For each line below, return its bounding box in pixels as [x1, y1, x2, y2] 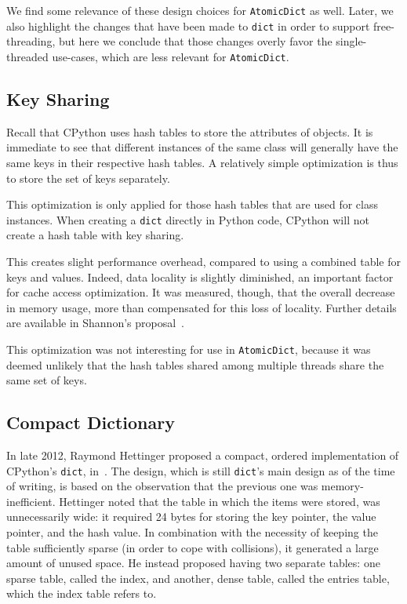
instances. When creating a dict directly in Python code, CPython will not [6, 211, 369, 227]
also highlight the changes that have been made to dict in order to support [6, 17, 370, 34]
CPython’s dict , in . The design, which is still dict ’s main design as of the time [6, 462, 395, 478]
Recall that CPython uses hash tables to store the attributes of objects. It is [6, 123, 373, 140]
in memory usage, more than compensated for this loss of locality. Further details [6, 299, 397, 315]
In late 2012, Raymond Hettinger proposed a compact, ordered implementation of [6, 447, 399, 463]
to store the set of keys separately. [6, 169, 170, 186]
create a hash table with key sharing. [6, 227, 184, 243]
